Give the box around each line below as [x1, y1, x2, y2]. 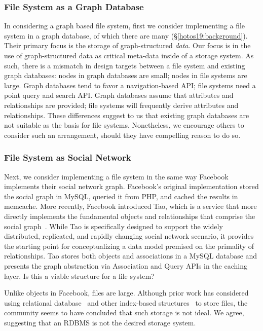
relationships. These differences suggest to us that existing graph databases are [4, 109, 249, 120]
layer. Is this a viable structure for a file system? [4, 270, 155, 281]
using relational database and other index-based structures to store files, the [4, 297, 248, 308]
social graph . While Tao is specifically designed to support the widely [4, 220, 223, 231]
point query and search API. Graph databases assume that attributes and [4, 90, 234, 100]
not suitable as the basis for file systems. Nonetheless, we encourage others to [4, 120, 244, 130]
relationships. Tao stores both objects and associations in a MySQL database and [4, 250, 257, 261]
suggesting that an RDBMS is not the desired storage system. [4, 317, 196, 327]
